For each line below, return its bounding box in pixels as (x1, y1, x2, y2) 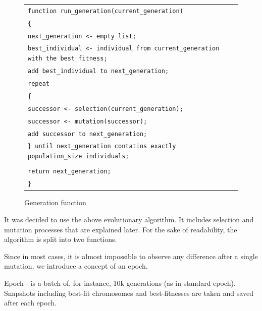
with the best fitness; (28, 55, 108, 63)
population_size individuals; (28, 153, 129, 160)
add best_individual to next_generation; (28, 68, 169, 75)
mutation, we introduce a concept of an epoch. (4, 261, 148, 271)
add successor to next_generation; (28, 130, 147, 138)
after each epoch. (4, 297, 57, 308)
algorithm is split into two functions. (4, 234, 117, 244)
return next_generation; (28, 168, 111, 175)
